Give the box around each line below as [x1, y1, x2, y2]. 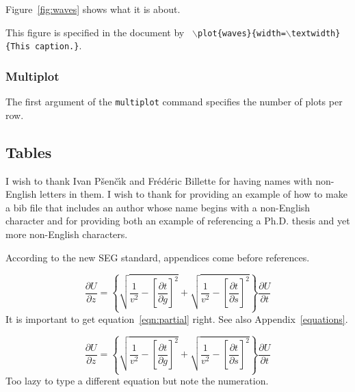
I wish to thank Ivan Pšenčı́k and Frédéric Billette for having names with [5, 173, 313, 187]
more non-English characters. [5, 226, 128, 241]
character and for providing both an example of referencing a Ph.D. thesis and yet [5, 213, 350, 228]
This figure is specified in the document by [5, 25, 185, 39]
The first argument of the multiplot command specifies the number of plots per [5, 94, 343, 109]
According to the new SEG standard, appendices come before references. [5, 250, 310, 264]
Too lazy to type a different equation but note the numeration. [5, 374, 269, 388]
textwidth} [291, 28, 341, 38]
